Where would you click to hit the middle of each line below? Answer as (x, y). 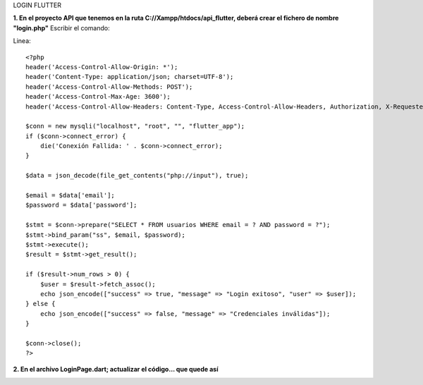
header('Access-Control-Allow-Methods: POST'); (109, 87)
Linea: (22, 41)
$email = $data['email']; (70, 195)
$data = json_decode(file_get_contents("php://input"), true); (137, 176)
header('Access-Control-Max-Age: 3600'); (98, 97)
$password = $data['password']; (81, 205)
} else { (41, 304)
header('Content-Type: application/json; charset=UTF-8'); (130, 77)
